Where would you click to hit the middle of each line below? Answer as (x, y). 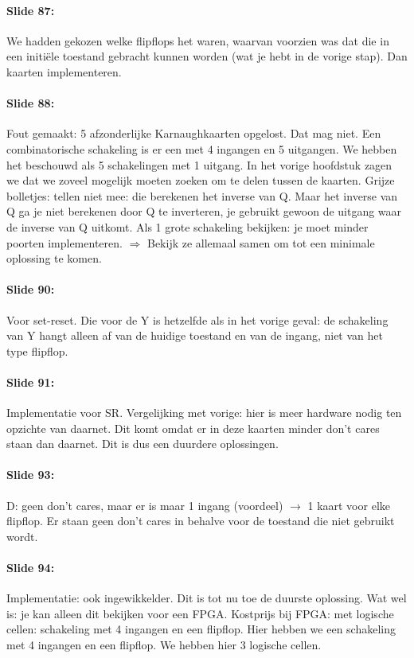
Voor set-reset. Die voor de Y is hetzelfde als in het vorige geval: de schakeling (197, 319)
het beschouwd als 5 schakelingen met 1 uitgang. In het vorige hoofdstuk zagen (199, 164)
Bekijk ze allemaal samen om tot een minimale (261, 242)
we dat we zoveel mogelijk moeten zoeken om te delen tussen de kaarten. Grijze (201, 180)
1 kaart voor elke (349, 505)
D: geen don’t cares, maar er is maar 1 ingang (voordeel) (145, 505)
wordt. (22, 536)
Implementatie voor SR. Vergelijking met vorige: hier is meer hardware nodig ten (204, 413)
